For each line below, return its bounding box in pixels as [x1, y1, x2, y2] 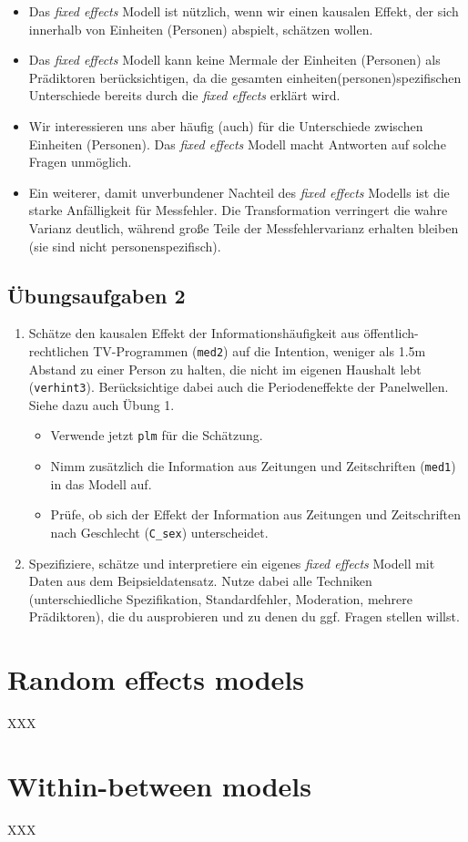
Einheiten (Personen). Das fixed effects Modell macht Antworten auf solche [28, 134, 446, 153]
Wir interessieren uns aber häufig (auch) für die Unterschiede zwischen [28, 116, 423, 135]
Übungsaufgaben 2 [7, 281, 186, 309]
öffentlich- [363, 323, 419, 343]
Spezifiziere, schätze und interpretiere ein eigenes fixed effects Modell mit [28, 553, 435, 572]
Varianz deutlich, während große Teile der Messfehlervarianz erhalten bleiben [28, 218, 459, 237]
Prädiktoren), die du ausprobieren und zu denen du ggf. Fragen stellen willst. [28, 607, 460, 626]
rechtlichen [28, 341, 89, 360]
